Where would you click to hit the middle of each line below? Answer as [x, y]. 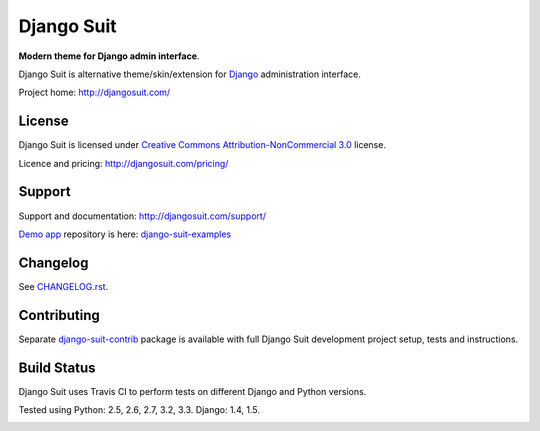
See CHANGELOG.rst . [63, 286]
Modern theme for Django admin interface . [109, 56]
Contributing [59, 315]
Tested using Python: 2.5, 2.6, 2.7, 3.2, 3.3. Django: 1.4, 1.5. [139, 410]
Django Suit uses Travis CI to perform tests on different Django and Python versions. [192, 391]
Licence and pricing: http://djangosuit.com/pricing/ [123, 163]
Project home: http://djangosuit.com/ [94, 92]
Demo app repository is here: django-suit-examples [125, 234]
